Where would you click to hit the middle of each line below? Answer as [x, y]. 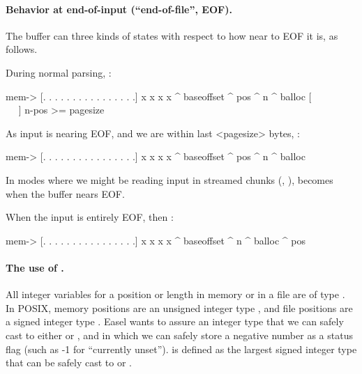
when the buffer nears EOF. [65, 193]
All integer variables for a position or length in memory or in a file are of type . [175, 294]
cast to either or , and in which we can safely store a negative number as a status [179, 335]
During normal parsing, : [59, 72]
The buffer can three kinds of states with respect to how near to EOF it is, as [172, 35]
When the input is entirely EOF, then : [90, 217]
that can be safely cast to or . [69, 363]
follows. [22, 49]
